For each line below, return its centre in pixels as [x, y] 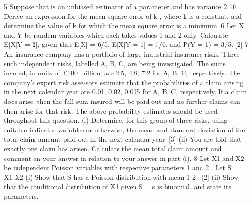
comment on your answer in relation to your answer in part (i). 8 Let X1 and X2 [124, 158]
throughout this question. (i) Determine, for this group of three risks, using [116, 120]
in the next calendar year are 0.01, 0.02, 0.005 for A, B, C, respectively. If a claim [126, 92]
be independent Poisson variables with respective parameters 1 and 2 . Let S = [121, 168]
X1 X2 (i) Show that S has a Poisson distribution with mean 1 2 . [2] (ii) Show [121, 177]
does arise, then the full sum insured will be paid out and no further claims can [122, 101]
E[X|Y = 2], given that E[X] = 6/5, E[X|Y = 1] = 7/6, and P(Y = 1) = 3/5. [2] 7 [126, 44]
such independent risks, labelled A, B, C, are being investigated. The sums [115, 63]
